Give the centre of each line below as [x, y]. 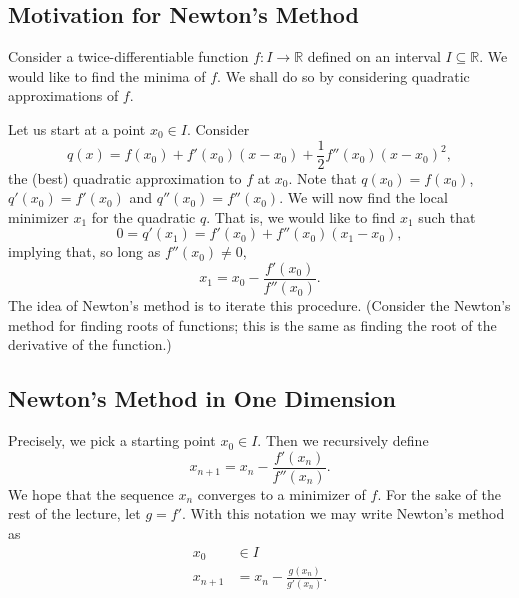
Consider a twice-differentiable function [128, 56]
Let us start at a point [77, 128]
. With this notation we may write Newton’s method [343, 513]
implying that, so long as [84, 251]
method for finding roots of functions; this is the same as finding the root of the [252, 324]
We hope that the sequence [91, 493]
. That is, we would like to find [301, 216]
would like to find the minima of [107, 75]
